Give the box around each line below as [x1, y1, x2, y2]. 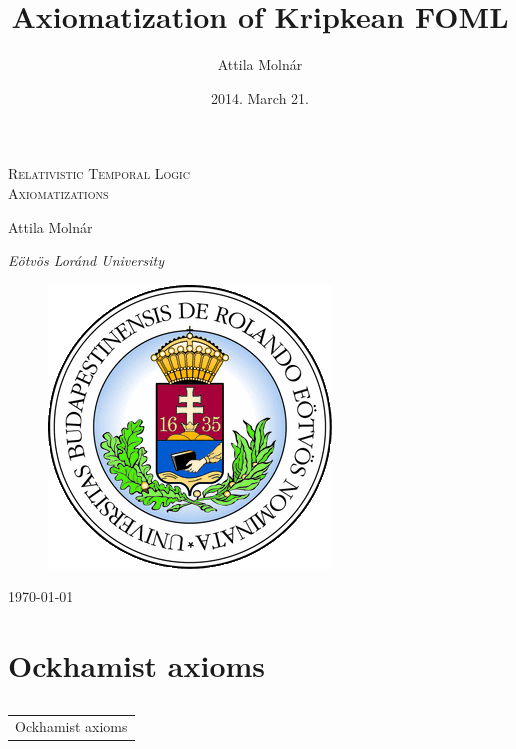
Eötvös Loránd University [8, 250, 165, 271]
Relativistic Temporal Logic [8, 163, 190, 184]
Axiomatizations [8, 182, 109, 203]
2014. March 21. [210, 87, 310, 108]
